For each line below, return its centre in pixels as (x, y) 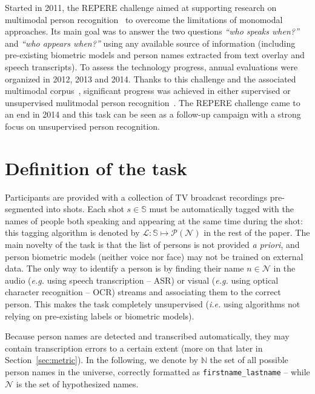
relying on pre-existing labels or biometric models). (100, 316)
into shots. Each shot (85, 209)
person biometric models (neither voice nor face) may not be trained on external (154, 256)
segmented (24, 209)
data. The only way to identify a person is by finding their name (124, 268)
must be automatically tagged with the (221, 209)
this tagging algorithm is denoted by (72, 232)
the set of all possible (249, 360)
